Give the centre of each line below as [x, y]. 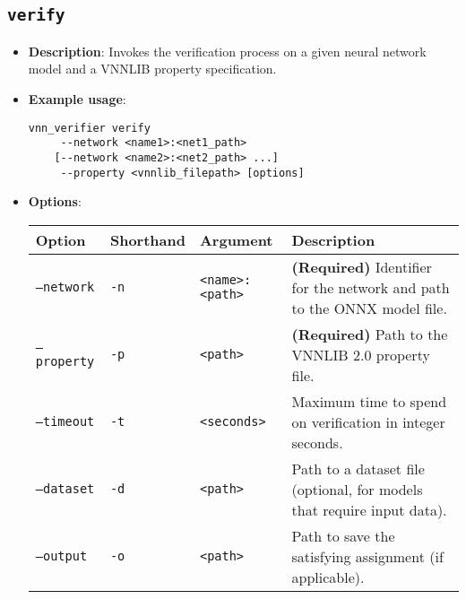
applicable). [328, 577]
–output [61, 556]
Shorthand [147, 239]
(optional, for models [357, 489]
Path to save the [343, 535]
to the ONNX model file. [369, 308]
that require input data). [369, 509]
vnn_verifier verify [89, 128]
